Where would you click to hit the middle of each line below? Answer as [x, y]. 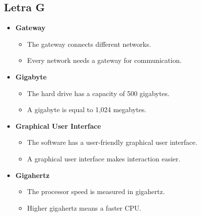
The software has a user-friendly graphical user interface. [112, 142]
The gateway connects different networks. [89, 44]
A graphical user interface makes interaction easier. [104, 158]
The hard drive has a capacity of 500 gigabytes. [98, 93]
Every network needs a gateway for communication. [104, 60]
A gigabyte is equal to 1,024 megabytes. [87, 109]
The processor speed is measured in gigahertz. [96, 191]
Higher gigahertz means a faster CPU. [84, 207]
